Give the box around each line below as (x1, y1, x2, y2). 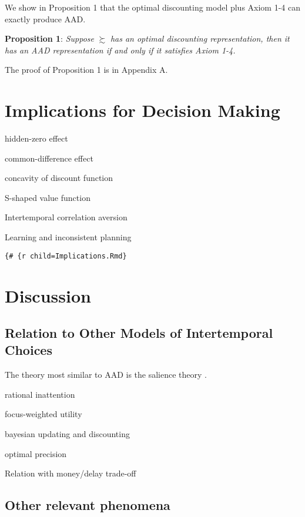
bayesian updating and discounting (5, 428, 130, 440)
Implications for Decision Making (5, 98, 280, 122)
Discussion (5, 283, 91, 307)
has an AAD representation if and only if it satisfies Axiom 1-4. (5, 43, 236, 56)
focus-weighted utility (5, 408, 82, 420)
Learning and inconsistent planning (5, 231, 132, 243)
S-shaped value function (5, 191, 91, 203)
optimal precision (5, 447, 67, 459)
